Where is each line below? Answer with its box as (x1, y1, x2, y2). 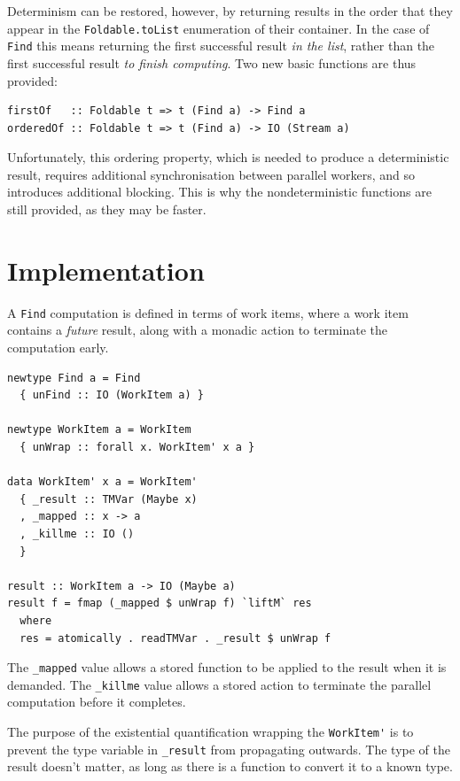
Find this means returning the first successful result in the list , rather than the (7, 36, 435, 55)
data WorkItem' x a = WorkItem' (7, 476, 198, 489)
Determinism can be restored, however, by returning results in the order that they (7, 2, 453, 19)
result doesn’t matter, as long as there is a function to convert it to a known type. (7, 757, 453, 776)
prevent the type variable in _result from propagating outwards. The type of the (7, 739, 450, 758)
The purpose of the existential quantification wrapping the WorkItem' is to (7, 723, 414, 741)
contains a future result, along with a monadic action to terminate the (7, 321, 388, 339)
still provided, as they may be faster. (7, 200, 207, 219)
